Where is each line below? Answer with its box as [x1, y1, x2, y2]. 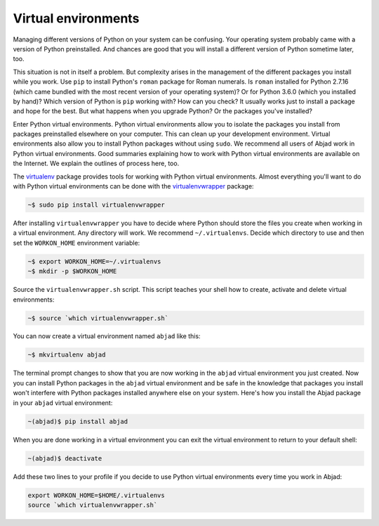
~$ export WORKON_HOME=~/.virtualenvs [27, 257, 161, 265]
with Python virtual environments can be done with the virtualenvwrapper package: [13, 182, 254, 191]
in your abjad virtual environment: [13, 398, 113, 407]
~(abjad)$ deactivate [27, 454, 102, 462]
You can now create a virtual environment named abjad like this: [13, 332, 201, 340]
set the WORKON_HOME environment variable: [13, 238, 140, 247]
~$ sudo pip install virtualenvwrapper [27, 201, 165, 209]
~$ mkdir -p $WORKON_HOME [27, 267, 117, 276]
